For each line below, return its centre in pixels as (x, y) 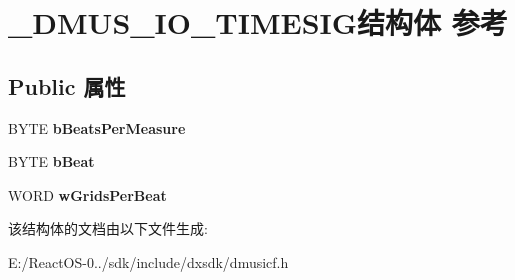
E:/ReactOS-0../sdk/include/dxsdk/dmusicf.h (148, 261)
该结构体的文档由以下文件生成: (108, 228)
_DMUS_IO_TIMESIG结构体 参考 (258, 22)
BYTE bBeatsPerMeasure (97, 127)
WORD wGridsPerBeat (87, 194)
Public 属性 (67, 85)
